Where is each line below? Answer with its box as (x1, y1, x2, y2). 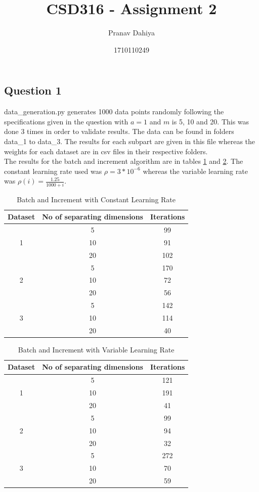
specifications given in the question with (4, 116, 128, 126)
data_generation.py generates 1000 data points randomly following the (4, 106, 224, 117)
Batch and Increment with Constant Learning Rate (17, 194, 176, 204)
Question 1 (4, 82, 62, 98)
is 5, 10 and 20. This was (171, 116, 249, 126)
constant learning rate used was (4, 165, 102, 176)
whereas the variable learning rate (143, 165, 248, 176)
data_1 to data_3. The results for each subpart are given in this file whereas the (4, 136, 255, 146)
